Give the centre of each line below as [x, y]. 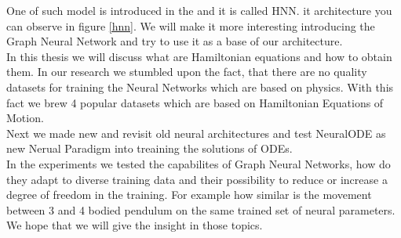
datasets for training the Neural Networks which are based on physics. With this [200, 87]
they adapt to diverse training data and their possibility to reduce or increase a [197, 179]
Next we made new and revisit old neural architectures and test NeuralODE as [196, 133]
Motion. [25, 118]
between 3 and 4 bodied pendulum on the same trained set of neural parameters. [201, 209]
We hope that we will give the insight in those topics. [135, 225]
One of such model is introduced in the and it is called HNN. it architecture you [199, 10]
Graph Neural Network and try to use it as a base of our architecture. [175, 41]
